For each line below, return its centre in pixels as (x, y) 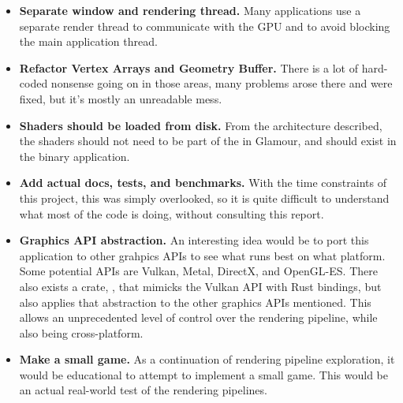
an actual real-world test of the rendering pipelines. (143, 390)
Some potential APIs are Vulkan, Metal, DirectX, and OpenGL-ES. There (198, 271)
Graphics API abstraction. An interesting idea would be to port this (194, 240)
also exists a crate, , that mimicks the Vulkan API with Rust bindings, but (200, 286)
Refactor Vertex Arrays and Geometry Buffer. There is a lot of (188, 67)
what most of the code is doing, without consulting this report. (172, 213)
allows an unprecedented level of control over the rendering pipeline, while (198, 317)
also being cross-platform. (81, 332)
